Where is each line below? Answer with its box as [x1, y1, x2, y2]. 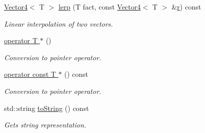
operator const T [4, 69, 56, 79]
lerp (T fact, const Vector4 [58, 2, 141, 12]
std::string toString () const [4, 102, 89, 113]
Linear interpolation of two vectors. [4, 18, 113, 29]
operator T [4, 35, 38, 46]
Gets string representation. [4, 119, 87, 130]
